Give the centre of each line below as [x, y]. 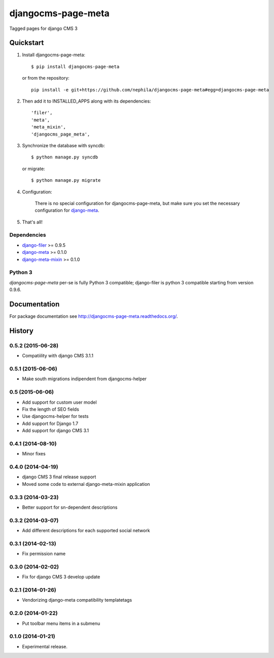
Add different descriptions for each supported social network [86, 531]
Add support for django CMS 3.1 [55, 431]
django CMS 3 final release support [59, 477]
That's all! [32, 222]
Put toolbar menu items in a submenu [61, 623]
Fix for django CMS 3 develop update [61, 577]
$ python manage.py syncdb [65, 157]
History [22, 331]
